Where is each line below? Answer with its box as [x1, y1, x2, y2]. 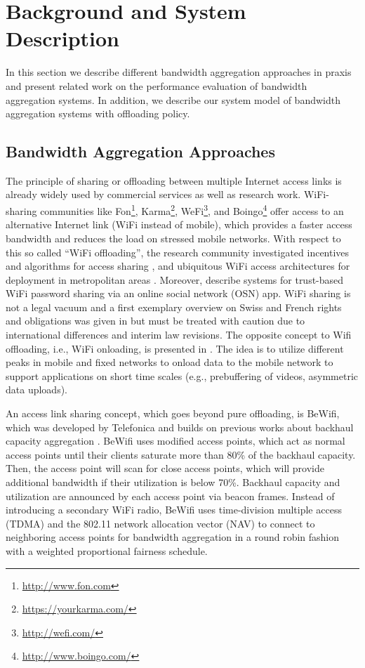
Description [6, 24, 120, 53]
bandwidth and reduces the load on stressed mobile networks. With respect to [6, 230, 341, 245]
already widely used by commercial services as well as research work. [6, 187, 301, 202]
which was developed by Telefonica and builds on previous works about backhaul [6, 419, 354, 434]
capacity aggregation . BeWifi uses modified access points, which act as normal [6, 433, 345, 448]
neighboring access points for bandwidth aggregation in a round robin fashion [6, 530, 340, 544]
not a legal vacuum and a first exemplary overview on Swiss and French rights [6, 299, 342, 314]
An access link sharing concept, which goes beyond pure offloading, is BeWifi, [6, 406, 340, 421]
